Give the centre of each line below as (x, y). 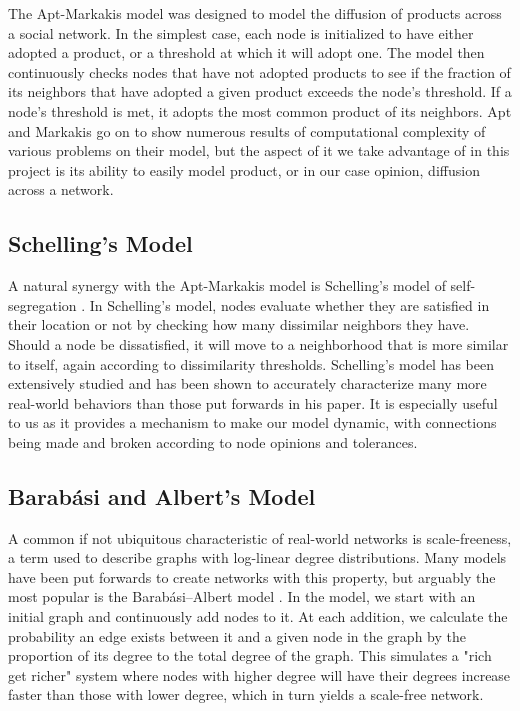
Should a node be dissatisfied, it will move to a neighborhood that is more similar (258, 343)
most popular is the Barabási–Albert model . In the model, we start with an (242, 596)
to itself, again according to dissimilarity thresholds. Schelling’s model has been (251, 363)
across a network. (61, 189)
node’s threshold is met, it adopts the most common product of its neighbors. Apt (260, 110)
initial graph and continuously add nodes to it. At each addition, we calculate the (258, 616)
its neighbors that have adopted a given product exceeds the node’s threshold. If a (260, 91)
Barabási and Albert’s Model (162, 495)
